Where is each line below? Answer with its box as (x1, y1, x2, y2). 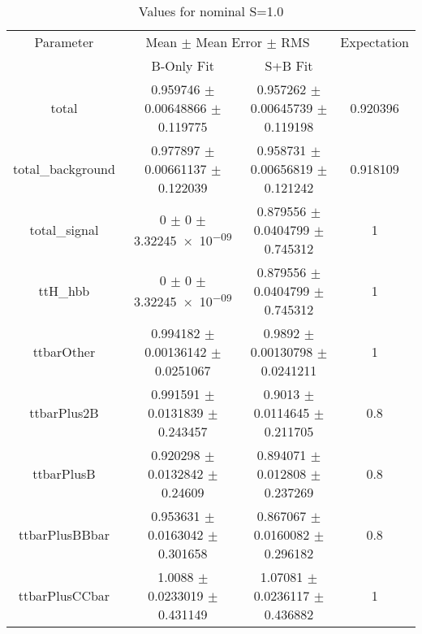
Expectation (340, 33, 409, 51)
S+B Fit (265, 56, 313, 75)
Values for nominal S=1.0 (138, 2, 284, 20)
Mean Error (196, 33, 263, 51)
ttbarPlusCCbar (18, 586, 110, 605)
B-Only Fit (151, 56, 214, 75)
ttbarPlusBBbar (18, 525, 110, 544)
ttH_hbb (38, 281, 90, 300)
